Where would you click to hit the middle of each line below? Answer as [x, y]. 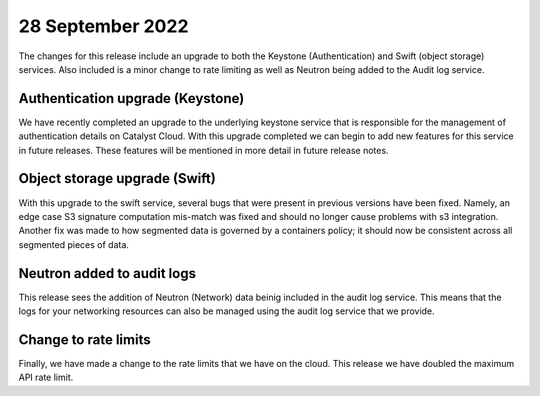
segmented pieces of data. [74, 244]
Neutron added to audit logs [107, 273]
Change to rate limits [84, 339]
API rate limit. [46, 377]
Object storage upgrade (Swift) [117, 178]
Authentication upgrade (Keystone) [131, 98]
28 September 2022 [103, 26]
